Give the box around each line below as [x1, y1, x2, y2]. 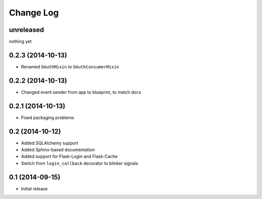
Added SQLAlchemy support [21, 140, 79, 146]
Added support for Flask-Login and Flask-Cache [21, 153, 118, 159]
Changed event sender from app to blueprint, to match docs [21, 89, 142, 95]
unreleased [9, 26, 44, 34]
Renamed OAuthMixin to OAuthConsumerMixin [21, 63, 119, 70]
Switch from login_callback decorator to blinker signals [21, 160, 138, 166]
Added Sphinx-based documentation [21, 147, 95, 153]
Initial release [21, 185, 48, 191]
